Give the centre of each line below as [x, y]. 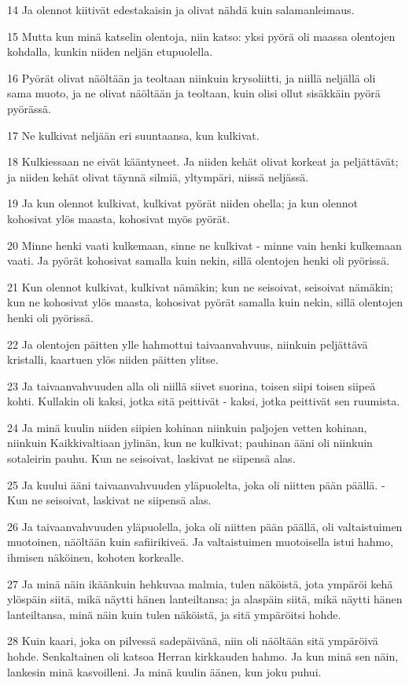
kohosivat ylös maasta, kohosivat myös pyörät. [119, 218]
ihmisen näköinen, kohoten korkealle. [96, 557]
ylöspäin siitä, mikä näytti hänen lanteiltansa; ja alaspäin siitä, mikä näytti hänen [205, 599]
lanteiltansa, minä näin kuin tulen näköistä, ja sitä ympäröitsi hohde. [174, 614]
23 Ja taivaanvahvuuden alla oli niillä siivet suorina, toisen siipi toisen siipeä [192, 385]
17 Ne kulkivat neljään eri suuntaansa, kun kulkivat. [133, 135]
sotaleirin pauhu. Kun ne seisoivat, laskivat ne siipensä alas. [151, 458]
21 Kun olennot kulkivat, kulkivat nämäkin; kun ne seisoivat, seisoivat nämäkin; [200, 286]
